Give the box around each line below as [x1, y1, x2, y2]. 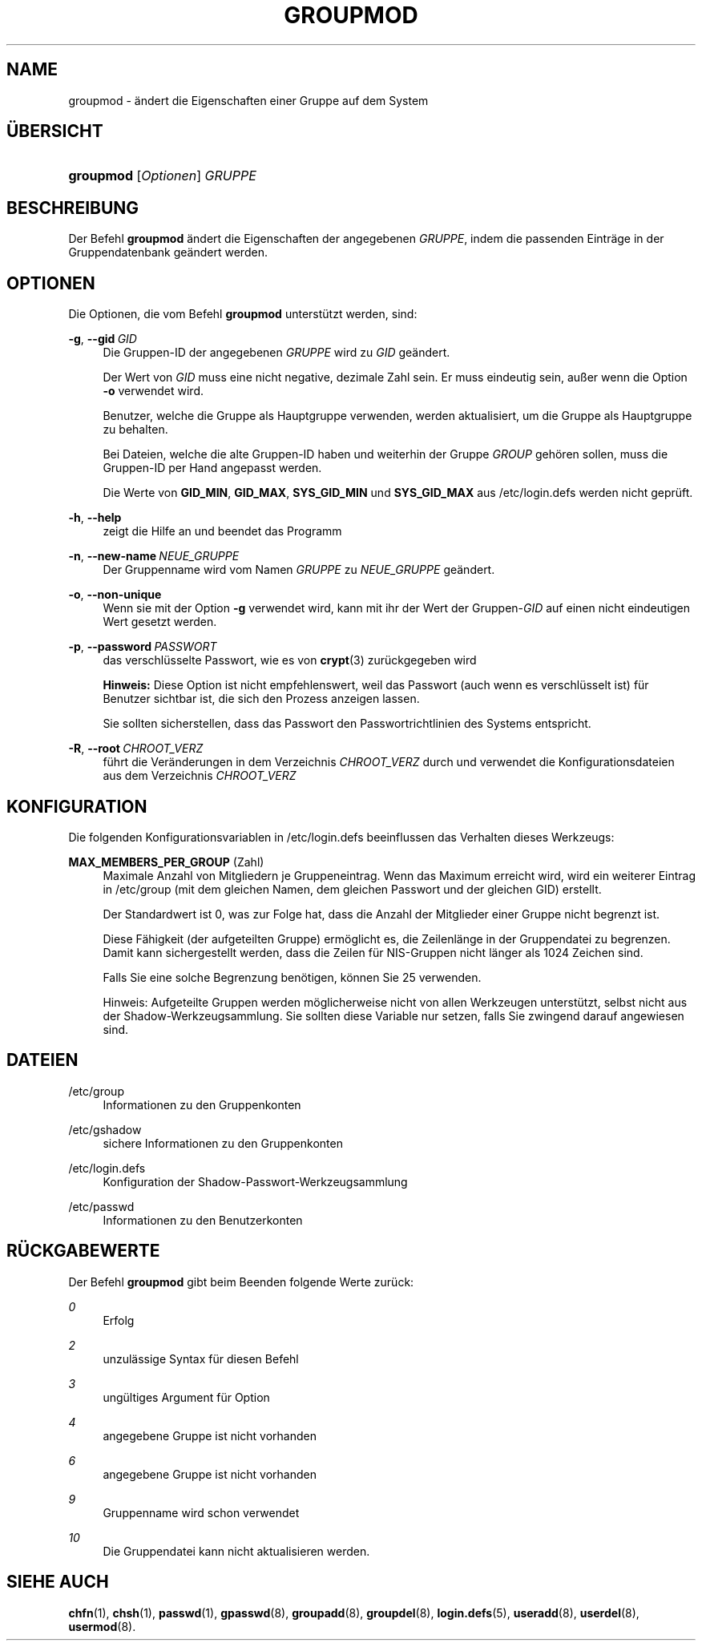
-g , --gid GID [68, 332, 137, 346]
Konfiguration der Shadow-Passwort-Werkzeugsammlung [103, 1174, 408, 1189]
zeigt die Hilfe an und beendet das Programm [103, 524, 342, 539]
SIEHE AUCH [6, 1572, 109, 1593]
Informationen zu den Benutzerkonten [103, 1213, 303, 1227]
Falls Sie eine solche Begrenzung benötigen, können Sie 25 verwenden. [103, 970, 482, 984]
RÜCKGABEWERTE [6, 1241, 160, 1261]
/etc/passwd [68, 1199, 135, 1213]
